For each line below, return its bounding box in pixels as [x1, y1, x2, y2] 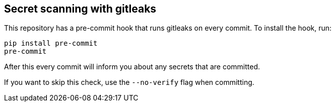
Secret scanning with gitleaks [4, 3, 157, 15]
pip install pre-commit [4, 39, 98, 48]
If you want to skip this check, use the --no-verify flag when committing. [4, 78, 254, 87]
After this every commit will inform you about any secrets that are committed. [4, 62, 260, 71]
